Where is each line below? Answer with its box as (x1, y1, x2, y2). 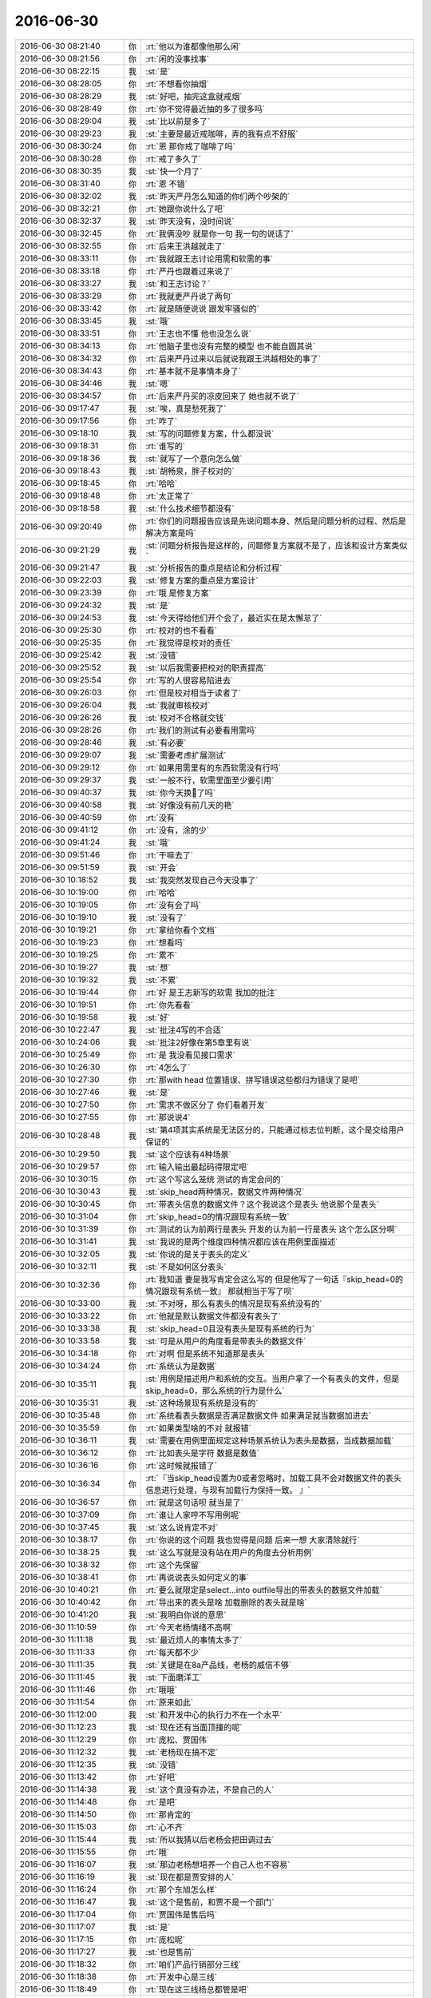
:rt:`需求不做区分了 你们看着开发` (145, 1099, 267, 1110)
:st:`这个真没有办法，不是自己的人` (145, 1784, 275, 1795)
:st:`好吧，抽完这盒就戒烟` (145, 90, 243, 101)
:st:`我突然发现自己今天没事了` (145, 874, 259, 886)
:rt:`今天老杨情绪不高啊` (145, 1622, 234, 1633)
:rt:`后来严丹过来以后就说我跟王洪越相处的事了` (145, 352, 322, 364)
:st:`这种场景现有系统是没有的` (145, 1397, 259, 1408)
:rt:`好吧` (145, 1771, 178, 1782)
